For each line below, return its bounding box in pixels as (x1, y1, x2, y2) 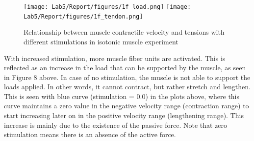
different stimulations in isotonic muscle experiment (24, 36, 178, 46)
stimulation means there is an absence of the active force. (4, 129, 176, 140)
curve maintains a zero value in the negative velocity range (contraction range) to (4, 101, 249, 111)
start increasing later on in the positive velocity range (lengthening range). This (4, 110, 244, 121)
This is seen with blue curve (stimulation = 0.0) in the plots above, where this (4, 91, 240, 101)
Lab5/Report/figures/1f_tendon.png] (24, 13, 143, 20)
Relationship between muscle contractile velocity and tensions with (24, 27, 225, 37)
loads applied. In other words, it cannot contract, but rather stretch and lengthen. (4, 81, 251, 92)
